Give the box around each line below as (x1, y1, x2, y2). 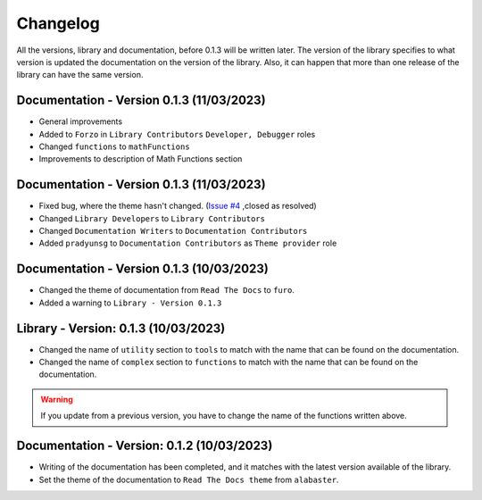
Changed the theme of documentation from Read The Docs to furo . (38, 285, 295, 296)
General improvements (38, 116, 123, 127)
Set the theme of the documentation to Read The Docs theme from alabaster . (38, 474, 339, 485)
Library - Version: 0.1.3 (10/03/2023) (16, 321, 226, 336)
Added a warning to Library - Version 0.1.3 (38, 297, 222, 308)
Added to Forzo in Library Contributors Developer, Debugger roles (38, 129, 316, 139)
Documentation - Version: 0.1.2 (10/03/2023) (16, 438, 273, 454)
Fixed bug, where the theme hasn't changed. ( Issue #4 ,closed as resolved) (38, 201, 317, 212)
